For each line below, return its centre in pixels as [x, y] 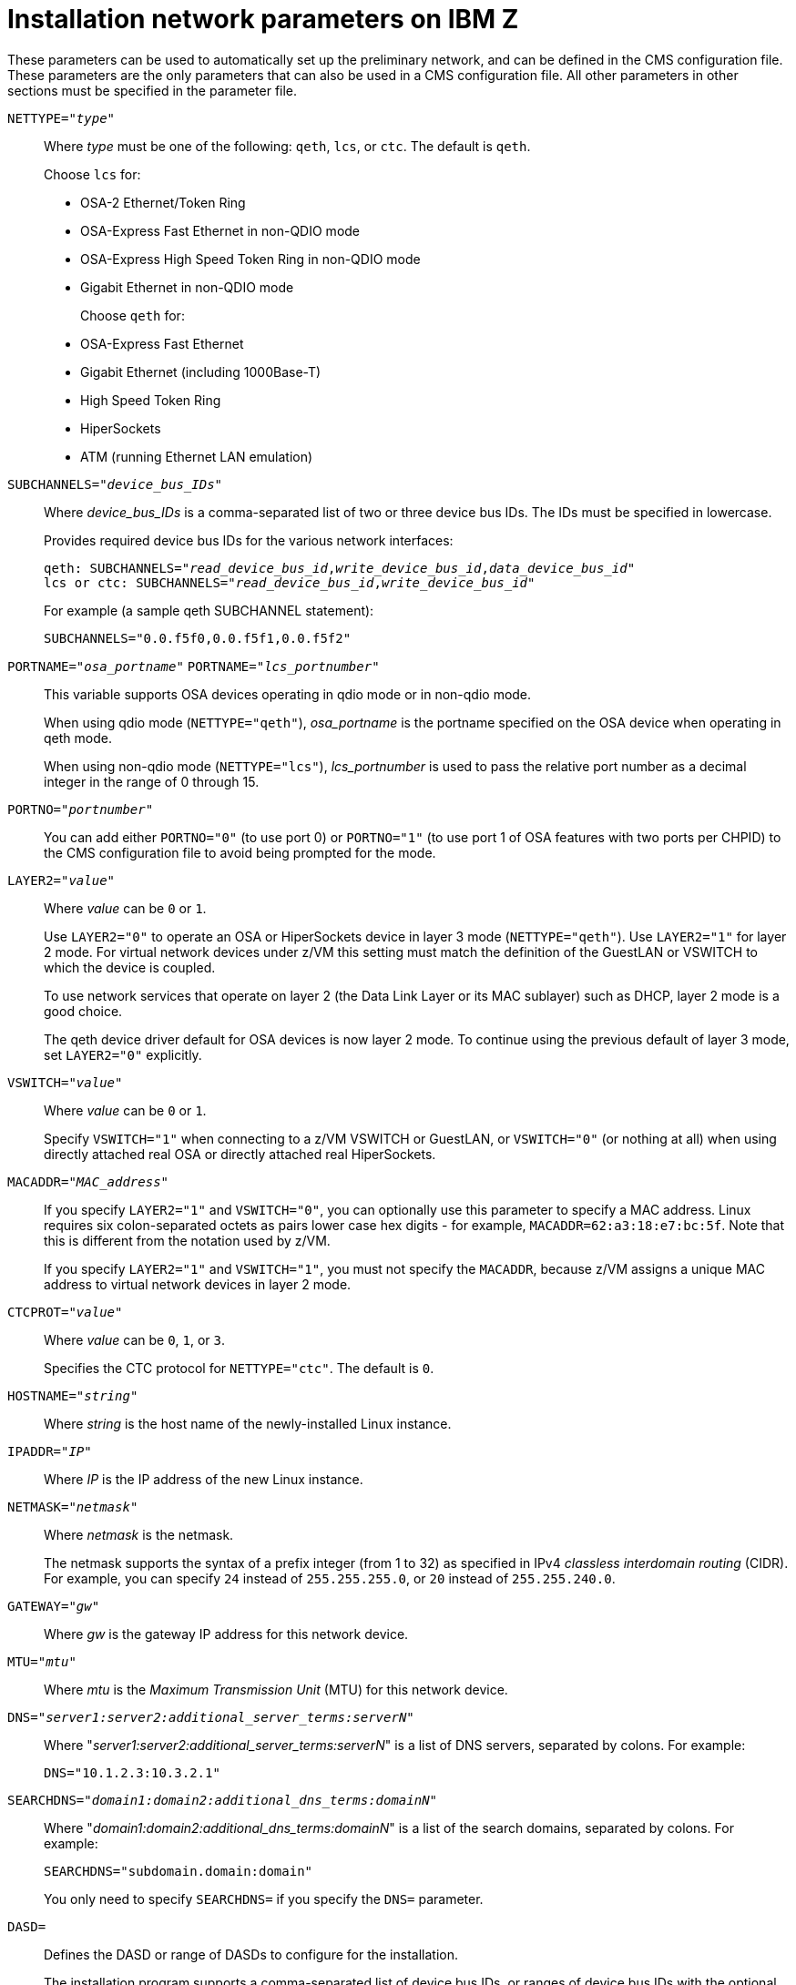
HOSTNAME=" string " [73, 1395]
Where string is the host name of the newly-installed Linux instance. [248, 1423]
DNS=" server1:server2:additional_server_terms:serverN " [211, 1717]
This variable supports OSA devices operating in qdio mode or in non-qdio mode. [288, 694]
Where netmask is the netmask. [139, 1534]
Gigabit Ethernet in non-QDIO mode [187, 287]
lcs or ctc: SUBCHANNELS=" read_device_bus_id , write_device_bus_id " [290, 582]
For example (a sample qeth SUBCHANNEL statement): [209, 610]
